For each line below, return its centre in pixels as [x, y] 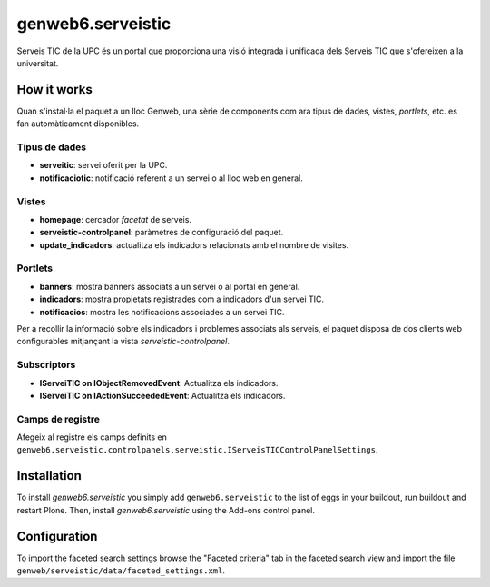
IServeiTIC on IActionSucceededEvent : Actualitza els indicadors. [162, 395]
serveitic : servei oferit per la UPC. [103, 165]
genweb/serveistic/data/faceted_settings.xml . [121, 571]
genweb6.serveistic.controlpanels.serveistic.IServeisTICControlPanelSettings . [197, 450]
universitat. [38, 63]
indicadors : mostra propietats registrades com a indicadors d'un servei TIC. [182, 299]
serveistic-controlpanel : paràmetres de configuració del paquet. [162, 233]
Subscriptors [46, 365]
